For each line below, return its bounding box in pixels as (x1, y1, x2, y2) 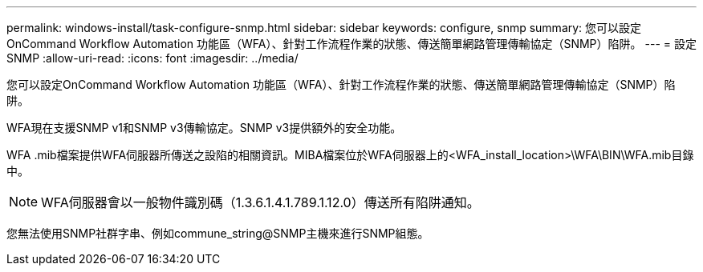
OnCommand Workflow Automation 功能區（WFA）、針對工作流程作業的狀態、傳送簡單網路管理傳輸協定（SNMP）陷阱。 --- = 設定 (6, 37, 697, 50)
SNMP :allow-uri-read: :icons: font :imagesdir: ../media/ (6, 51, 299, 65)
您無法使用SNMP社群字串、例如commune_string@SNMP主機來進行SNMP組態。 (6, 226, 429, 240)
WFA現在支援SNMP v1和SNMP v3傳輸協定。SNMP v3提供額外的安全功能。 (6, 121, 402, 134)
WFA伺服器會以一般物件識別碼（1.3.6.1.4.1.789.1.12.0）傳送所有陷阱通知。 (41, 194, 480, 210)
